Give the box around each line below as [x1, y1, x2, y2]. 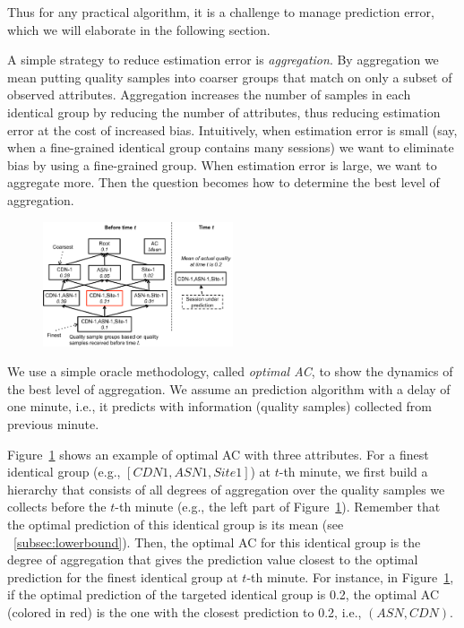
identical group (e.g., [7, 462, 121, 481]
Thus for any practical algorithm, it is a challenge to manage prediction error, [7, 3, 434, 21]
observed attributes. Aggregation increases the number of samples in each [7, 85, 411, 104]
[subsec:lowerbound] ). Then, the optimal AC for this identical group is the [13, 532, 421, 551]
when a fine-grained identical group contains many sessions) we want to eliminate [7, 138, 454, 157]
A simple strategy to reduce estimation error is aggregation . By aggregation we [7, 50, 439, 69]
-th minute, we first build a [279, 462, 428, 481]
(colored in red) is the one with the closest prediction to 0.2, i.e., [7, 602, 362, 621]
